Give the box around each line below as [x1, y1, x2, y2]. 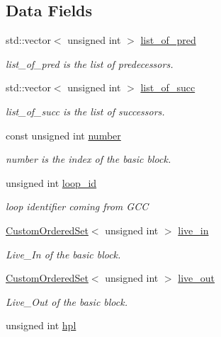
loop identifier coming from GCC [6, 199, 149, 214]
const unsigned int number [6, 127, 121, 142]
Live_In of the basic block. [6, 246, 121, 261]
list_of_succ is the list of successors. [6, 103, 165, 118]
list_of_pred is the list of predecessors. [6, 56, 174, 71]
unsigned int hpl [6, 318, 76, 333]
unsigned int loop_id [6, 175, 97, 190]
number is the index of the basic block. [6, 152, 171, 166]
